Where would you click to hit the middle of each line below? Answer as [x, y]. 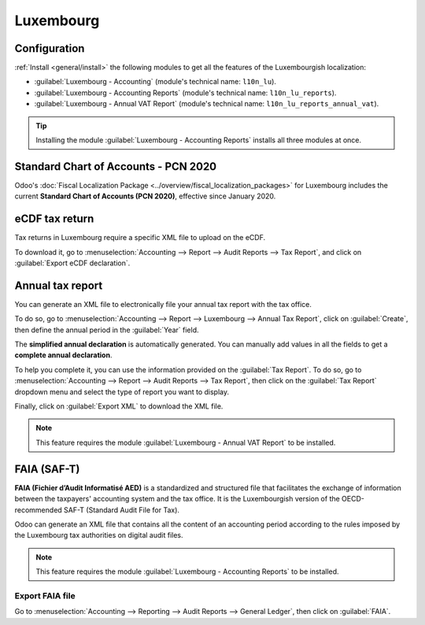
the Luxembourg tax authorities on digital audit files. [99, 535]
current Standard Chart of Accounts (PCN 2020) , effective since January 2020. [145, 196]
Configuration [50, 48]
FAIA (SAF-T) [47, 469]
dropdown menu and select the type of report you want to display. [122, 392]
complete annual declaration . [63, 355]
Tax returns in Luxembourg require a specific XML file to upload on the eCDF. [140, 238]
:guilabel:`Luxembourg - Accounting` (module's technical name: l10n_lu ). [155, 82]
